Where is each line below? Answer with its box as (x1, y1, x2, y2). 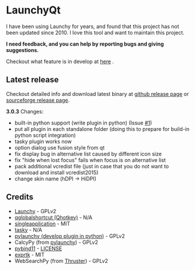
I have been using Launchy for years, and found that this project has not (6, 23, 179, 30)
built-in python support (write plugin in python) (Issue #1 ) (14, 119, 152, 126)
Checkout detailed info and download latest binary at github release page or (6, 90, 189, 97)
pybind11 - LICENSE (14, 245, 62, 252)
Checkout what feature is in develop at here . (6, 58, 114, 65)
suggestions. (6, 46, 39, 53)
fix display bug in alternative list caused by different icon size (14, 150, 162, 157)
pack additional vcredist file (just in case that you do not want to (14, 162, 169, 169)
